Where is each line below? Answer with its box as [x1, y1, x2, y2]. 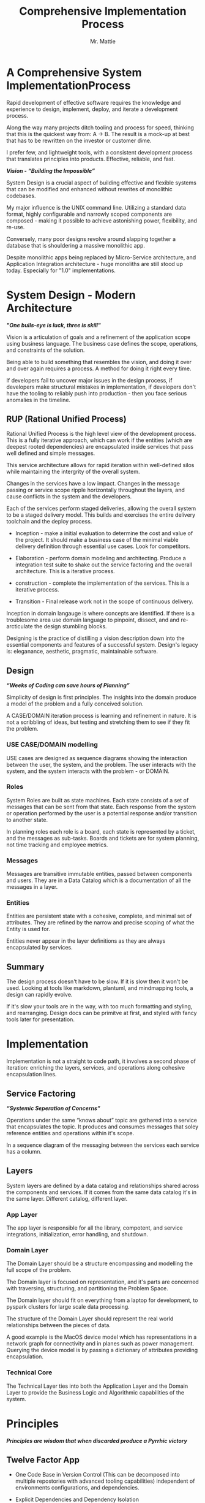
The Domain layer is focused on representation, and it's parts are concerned [6, 1278, 199, 1285]
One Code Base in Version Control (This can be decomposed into [15, 1471, 181, 1478]
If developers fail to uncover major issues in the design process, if [6, 376, 173, 384]
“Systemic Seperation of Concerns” [6, 1105, 101, 1112]
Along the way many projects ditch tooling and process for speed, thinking [6, 124, 195, 131]
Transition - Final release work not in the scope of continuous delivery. [15, 598, 194, 605]
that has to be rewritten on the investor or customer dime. [6, 137, 152, 144]
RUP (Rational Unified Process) [6, 414, 127, 424]
